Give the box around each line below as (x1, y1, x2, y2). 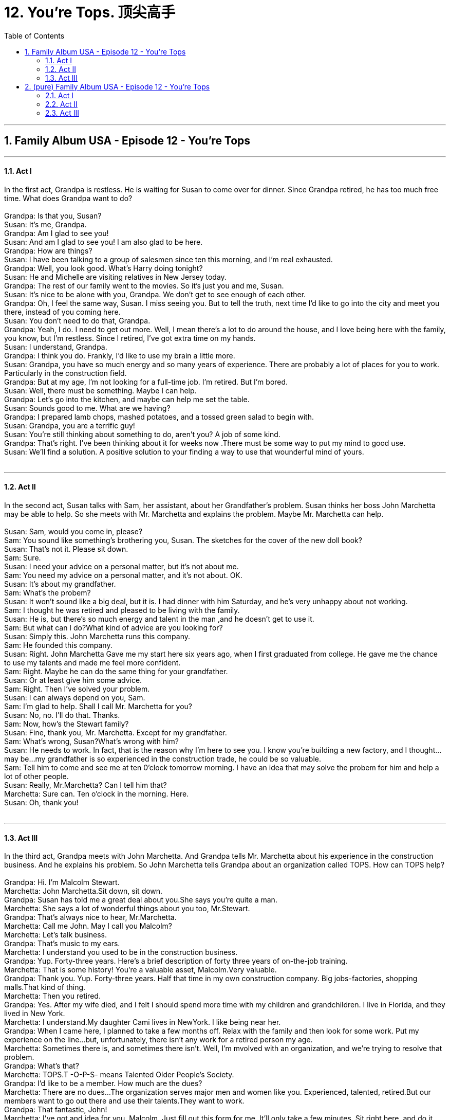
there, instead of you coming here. (4, 307, 121, 316)
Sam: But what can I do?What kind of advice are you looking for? (4, 623, 223, 633)
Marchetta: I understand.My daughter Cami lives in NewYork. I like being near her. (4, 1018, 281, 1027)
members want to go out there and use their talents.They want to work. (4, 1096, 245, 1106)
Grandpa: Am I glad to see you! (4, 228, 109, 238)
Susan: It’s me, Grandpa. (4, 220, 87, 229)
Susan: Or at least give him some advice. (4, 676, 142, 685)
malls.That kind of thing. (4, 983, 86, 992)
